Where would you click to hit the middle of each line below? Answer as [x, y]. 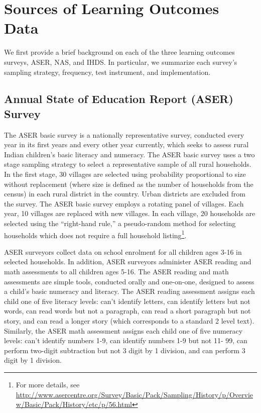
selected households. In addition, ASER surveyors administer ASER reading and [128, 262]
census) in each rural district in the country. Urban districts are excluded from [125, 194]
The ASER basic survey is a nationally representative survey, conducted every [124, 134]
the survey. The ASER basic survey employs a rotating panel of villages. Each [124, 203]
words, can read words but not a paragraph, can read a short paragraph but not [127, 311]
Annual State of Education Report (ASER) [119, 99]
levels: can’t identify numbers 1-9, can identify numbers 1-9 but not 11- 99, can [126, 340]
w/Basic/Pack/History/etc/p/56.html [74, 404]
